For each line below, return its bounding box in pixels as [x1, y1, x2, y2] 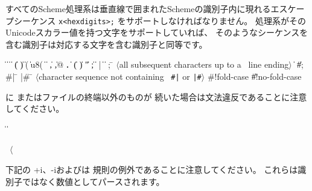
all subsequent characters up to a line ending [119, 58, 289, 71]
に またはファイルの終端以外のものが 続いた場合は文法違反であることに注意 [5, 90, 307, 103]
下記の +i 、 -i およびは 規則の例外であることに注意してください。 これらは [5, 163, 298, 176]
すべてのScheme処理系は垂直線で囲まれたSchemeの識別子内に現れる [5, 2, 271, 15]
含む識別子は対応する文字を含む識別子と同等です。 [5, 37, 208, 50]
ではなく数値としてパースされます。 [22, 175, 165, 187]
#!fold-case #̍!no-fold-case [207, 70, 302, 83]
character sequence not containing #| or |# [39, 70, 202, 83]
